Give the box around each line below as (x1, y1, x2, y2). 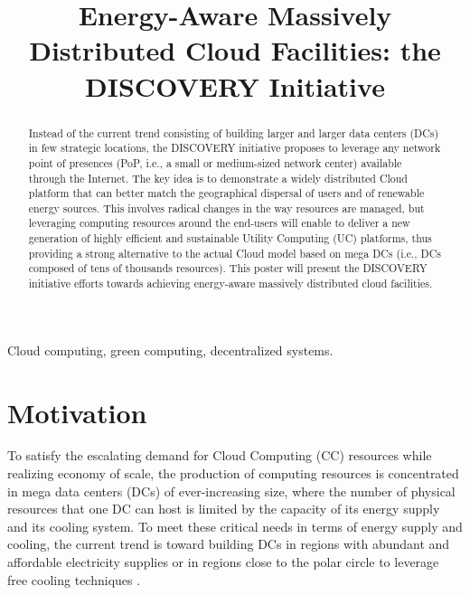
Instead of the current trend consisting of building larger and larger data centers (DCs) (28, 125, 439, 140)
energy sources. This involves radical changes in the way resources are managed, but (28, 200, 425, 215)
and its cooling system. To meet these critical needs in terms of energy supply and (7, 516, 463, 535)
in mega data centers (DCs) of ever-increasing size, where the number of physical (7, 481, 456, 500)
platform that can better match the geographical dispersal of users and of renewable (28, 185, 425, 201)
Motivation (7, 393, 147, 430)
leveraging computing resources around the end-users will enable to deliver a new (28, 215, 410, 231)
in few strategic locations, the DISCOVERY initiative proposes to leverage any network (28, 140, 441, 156)
